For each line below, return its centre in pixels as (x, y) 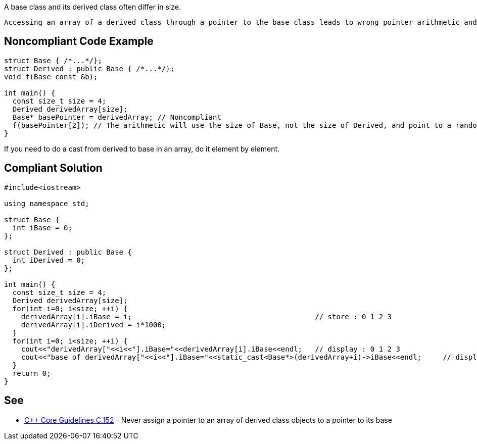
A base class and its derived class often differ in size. (92, 7)
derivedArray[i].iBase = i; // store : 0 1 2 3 (206, 316)
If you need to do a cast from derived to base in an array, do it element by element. (142, 149)
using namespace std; (47, 203)
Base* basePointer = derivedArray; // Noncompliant (117, 117)
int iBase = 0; (42, 228)
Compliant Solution (53, 168)
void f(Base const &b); (51, 77)
